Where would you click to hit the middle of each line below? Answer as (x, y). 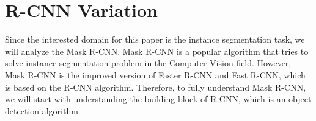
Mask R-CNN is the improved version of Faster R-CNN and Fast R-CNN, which (155, 74)
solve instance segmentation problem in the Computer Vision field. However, (148, 63)
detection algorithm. (43, 110)
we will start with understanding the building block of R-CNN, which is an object (158, 99)
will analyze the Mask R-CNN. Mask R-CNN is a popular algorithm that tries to (157, 51)
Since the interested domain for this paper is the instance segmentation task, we (155, 39)
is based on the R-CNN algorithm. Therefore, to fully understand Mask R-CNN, (156, 87)
